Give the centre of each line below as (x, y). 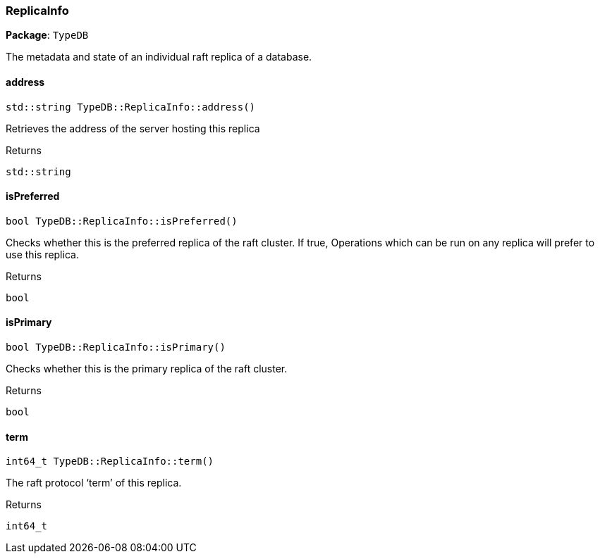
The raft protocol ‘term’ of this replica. (94, 483)
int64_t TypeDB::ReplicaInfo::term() (110, 461)
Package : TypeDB (47, 35)
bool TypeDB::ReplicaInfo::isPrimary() (116, 347)
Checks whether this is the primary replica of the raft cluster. (147, 369)
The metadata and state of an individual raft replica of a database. (159, 57)
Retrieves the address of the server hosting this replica (133, 128)
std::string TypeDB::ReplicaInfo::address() (131, 107)
